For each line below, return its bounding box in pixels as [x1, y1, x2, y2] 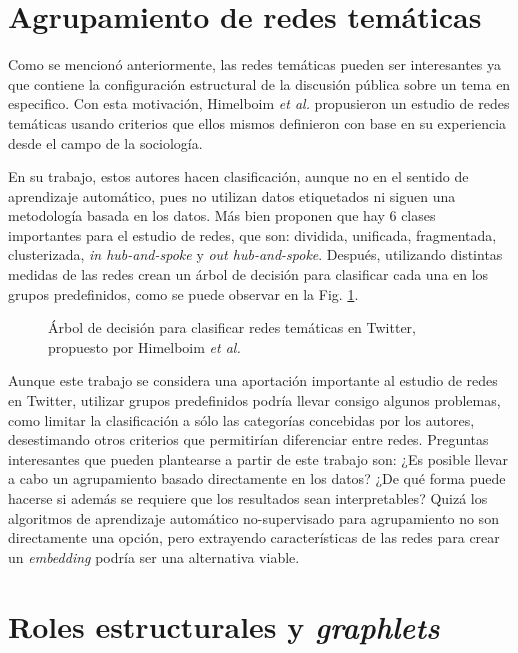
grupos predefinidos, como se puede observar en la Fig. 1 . [8, 283, 359, 304]
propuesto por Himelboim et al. [48, 336, 241, 357]
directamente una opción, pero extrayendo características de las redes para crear [8, 527, 500, 548]
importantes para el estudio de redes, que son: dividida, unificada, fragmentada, [8, 224, 497, 245]
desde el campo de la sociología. [8, 132, 203, 153]
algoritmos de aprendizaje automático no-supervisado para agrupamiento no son [8, 507, 499, 528]
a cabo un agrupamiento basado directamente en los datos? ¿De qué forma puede [8, 468, 506, 489]
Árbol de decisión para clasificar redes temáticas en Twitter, [48, 317, 416, 338]
